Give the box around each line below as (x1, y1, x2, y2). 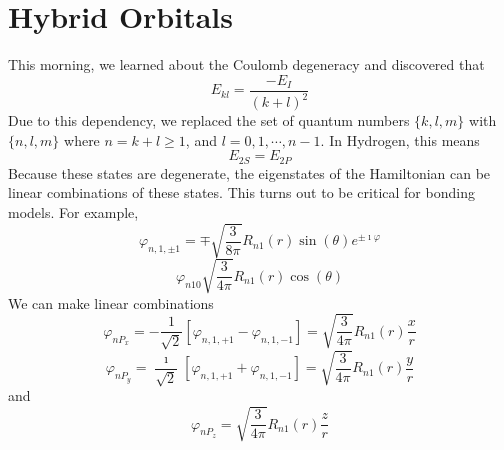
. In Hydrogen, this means (320, 129, 480, 150)
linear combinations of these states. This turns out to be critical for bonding (8, 182, 475, 203)
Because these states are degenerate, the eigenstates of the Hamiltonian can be (8, 162, 491, 183)
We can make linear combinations (8, 292, 214, 313)
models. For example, (8, 201, 139, 222)
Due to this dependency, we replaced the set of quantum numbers (8, 110, 410, 131)
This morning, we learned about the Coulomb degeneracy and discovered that (8, 54, 485, 75)
